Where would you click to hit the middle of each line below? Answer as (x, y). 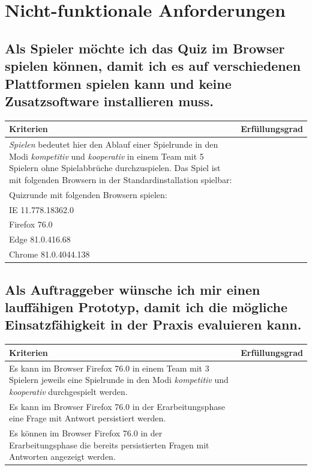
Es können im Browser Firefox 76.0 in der (86, 432)
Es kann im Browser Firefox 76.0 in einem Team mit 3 (109, 368)
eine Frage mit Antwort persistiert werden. (88, 418)
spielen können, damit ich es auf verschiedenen (153, 66)
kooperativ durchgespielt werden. (68, 391)
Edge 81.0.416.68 (40, 239)
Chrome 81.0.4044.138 (49, 254)
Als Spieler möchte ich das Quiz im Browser (145, 48)
